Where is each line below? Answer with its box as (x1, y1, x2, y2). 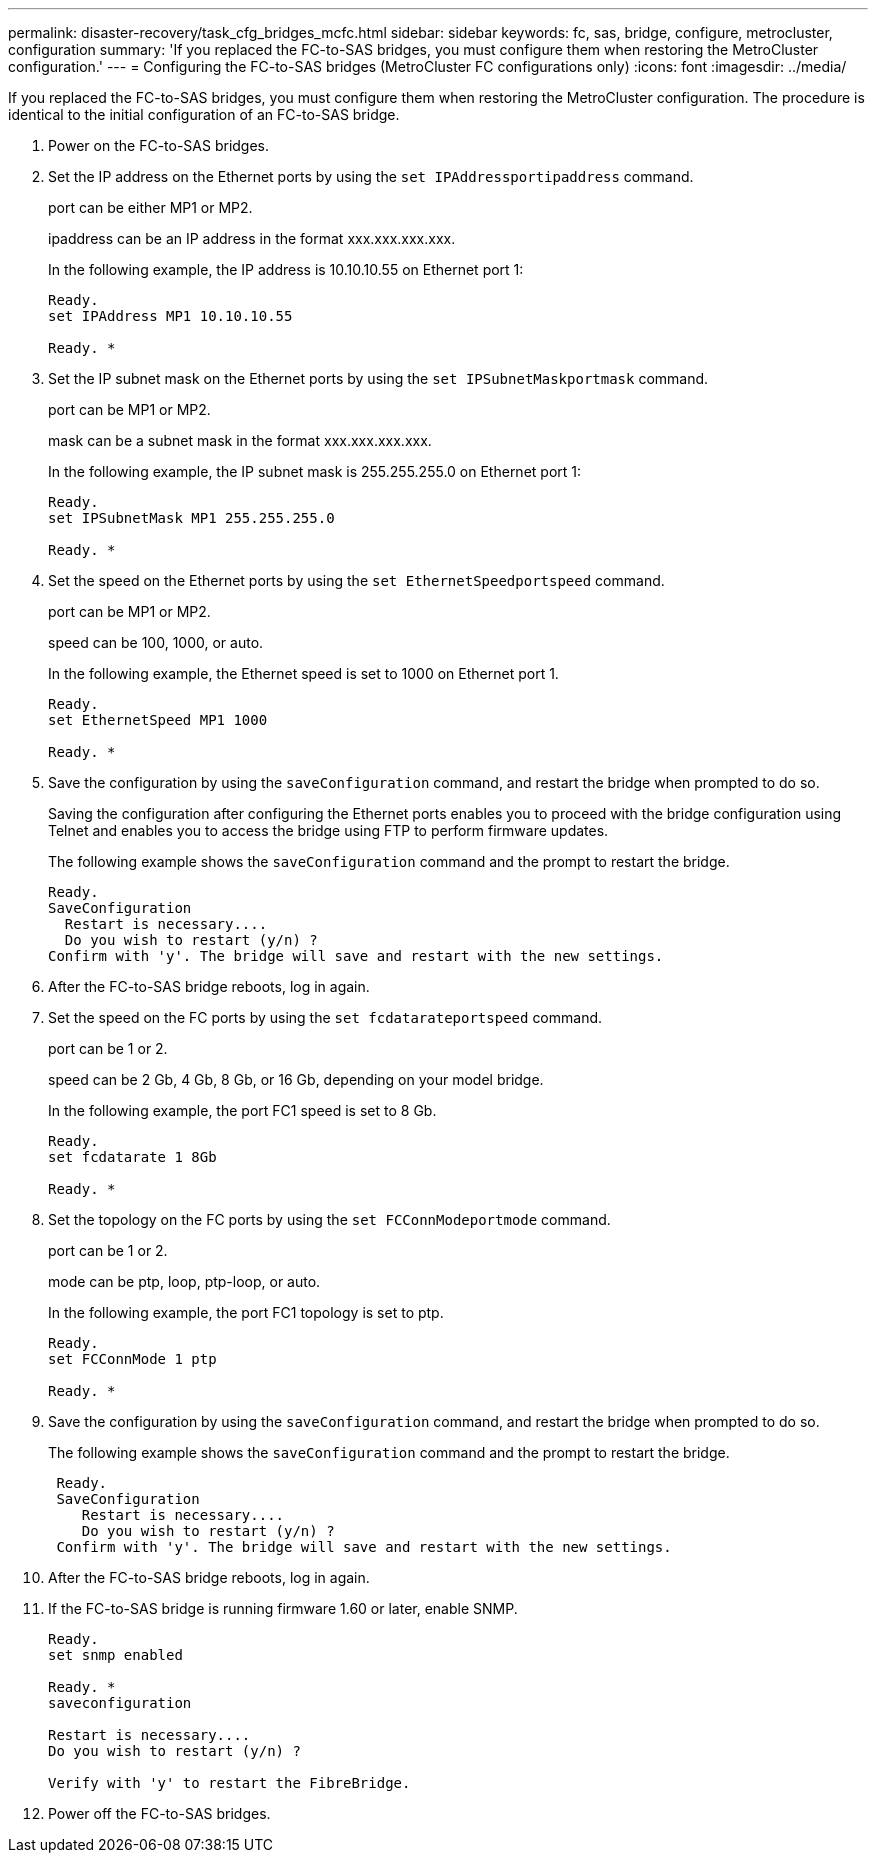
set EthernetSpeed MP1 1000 (48, 712, 268, 728)
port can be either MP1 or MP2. (48, 199, 253, 216)
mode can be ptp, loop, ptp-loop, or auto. (48, 1273, 321, 1290)
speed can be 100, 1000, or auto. (48, 634, 264, 651)
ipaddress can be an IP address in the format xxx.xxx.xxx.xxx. (48, 230, 456, 247)
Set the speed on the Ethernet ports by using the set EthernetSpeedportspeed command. (48, 572, 665, 589)
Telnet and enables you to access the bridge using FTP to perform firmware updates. (48, 822, 609, 839)
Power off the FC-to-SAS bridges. (48, 1805, 271, 1822)
